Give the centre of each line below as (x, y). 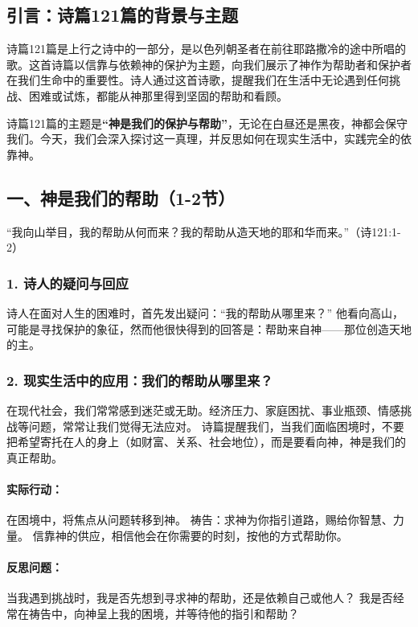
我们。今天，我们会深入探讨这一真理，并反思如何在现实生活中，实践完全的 (203, 139)
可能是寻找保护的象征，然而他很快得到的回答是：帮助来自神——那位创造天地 (209, 328)
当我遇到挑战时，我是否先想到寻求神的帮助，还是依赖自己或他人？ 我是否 (200, 598)
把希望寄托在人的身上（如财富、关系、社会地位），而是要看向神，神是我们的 (206, 442)
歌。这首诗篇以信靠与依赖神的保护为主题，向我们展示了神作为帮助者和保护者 (209, 64)
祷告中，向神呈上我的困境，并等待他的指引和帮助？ (164, 613)
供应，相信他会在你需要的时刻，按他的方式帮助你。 (213, 535)
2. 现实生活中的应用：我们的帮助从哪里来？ (140, 380)
